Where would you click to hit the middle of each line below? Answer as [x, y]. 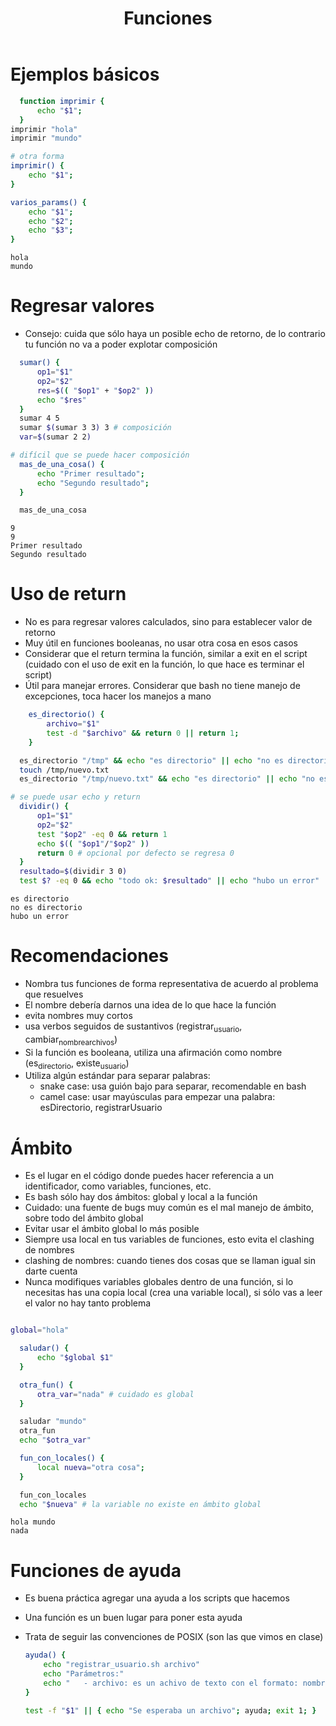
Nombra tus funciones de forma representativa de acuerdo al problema [171, 983]
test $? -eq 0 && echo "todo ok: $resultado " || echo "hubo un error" [169, 881]
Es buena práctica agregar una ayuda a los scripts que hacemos [157, 1598]
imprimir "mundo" [46, 138]
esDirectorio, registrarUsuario [101, 1108]
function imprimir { [62, 101]
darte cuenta [51, 1271]
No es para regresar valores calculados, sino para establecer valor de [168, 622]
